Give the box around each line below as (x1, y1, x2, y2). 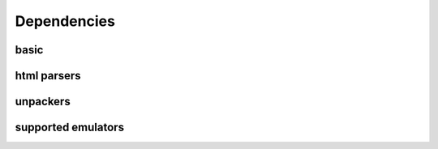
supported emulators (15, 121, 125, 134)
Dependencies (15, 12, 115, 30)
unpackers (15, 95, 71, 109)
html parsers (15, 69, 81, 83)
